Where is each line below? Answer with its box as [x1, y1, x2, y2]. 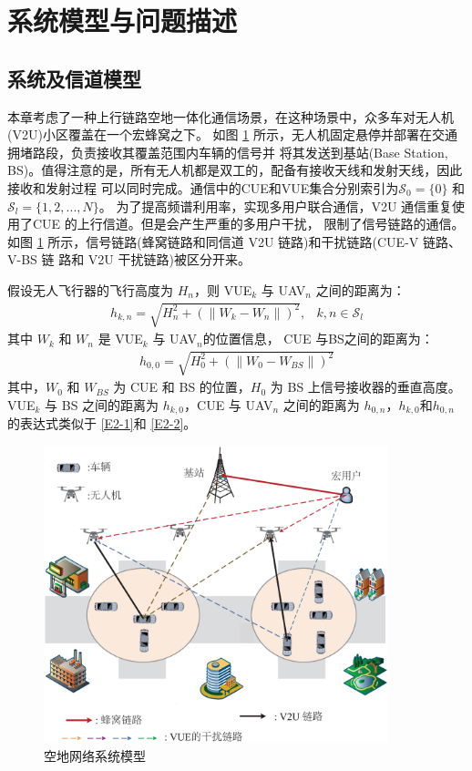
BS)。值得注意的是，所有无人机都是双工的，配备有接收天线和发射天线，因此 [7, 160, 463, 180]
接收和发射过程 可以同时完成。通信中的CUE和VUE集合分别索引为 [7, 178, 399, 197]
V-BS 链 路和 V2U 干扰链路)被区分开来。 [7, 250, 251, 269]
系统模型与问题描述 [7, 2, 238, 39]
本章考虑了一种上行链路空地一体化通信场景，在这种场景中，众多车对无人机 [7, 107, 454, 126]
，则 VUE [193, 280, 252, 299]
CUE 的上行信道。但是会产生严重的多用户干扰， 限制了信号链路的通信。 [32, 214, 465, 233]
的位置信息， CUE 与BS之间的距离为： [202, 329, 434, 348]
